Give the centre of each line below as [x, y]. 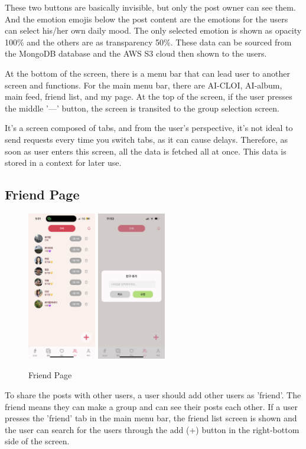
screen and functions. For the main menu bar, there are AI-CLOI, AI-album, [144, 85]
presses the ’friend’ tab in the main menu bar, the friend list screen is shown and [151, 418]
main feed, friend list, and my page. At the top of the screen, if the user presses [149, 96]
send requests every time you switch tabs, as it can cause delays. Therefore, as [147, 139]
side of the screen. [37, 441]
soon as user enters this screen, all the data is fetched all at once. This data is [146, 151]
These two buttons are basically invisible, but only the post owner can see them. [150, 7]
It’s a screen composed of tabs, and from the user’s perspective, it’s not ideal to [149, 128]
